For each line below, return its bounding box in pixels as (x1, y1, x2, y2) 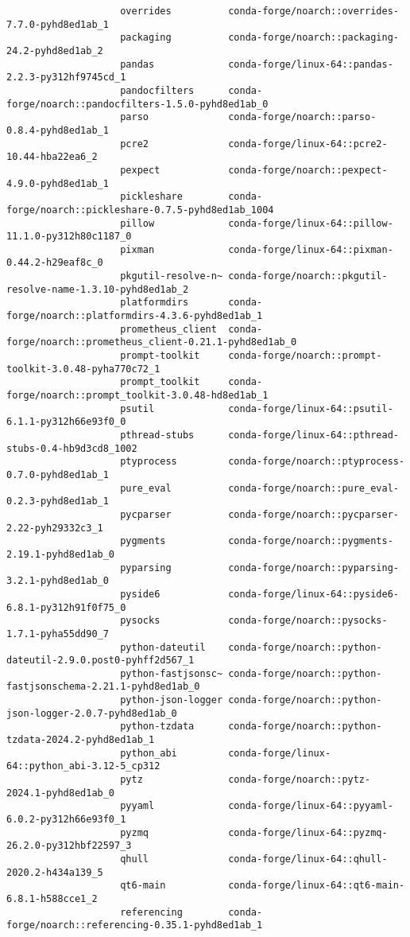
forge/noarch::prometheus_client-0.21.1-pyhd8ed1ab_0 (6, 336, 297, 348)
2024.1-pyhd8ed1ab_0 (6, 787, 115, 799)
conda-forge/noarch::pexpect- (228, 164, 388, 176)
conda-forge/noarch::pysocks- (228, 615, 388, 627)
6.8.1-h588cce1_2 (6, 892, 98, 904)
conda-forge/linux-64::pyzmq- (228, 826, 388, 838)
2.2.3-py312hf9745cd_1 (6, 72, 126, 84)
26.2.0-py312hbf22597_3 (6, 840, 132, 852)
